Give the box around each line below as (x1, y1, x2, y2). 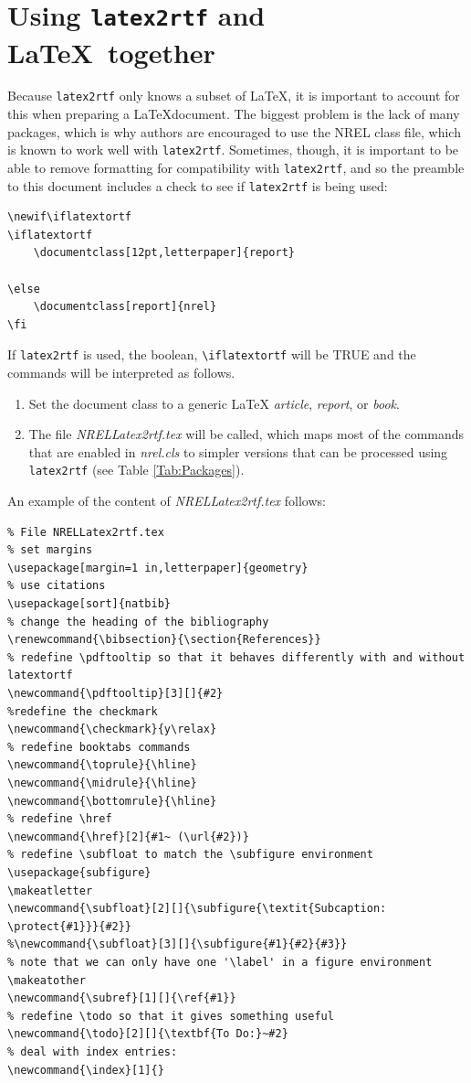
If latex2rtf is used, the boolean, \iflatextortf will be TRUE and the (7, 345, 416, 364)
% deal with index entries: (7, 1045, 178, 1058)
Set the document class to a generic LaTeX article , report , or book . (28, 393, 400, 413)
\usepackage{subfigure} (7, 865, 152, 879)
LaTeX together (7, 33, 215, 70)
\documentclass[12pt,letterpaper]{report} (33, 246, 295, 260)
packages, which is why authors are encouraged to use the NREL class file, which (7, 122, 461, 141)
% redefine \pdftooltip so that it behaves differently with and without (7, 650, 466, 664)
